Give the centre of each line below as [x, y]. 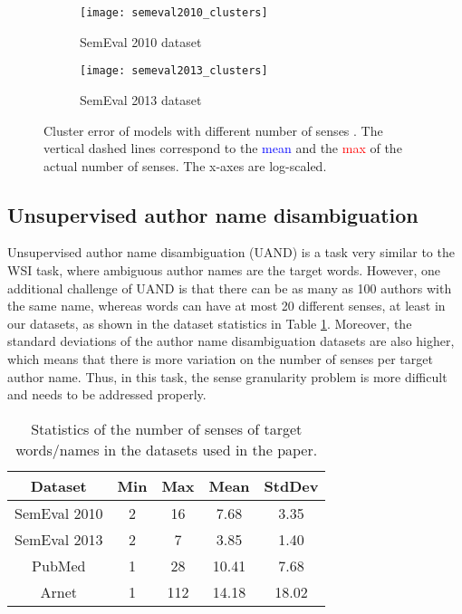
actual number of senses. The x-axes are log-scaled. [185, 165]
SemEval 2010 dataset [141, 41]
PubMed [59, 565]
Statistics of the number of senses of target [167, 428]
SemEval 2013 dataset [141, 99]
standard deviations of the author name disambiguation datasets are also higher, [231, 341]
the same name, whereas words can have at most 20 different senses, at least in [226, 306]
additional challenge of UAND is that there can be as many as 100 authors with [230, 288]
